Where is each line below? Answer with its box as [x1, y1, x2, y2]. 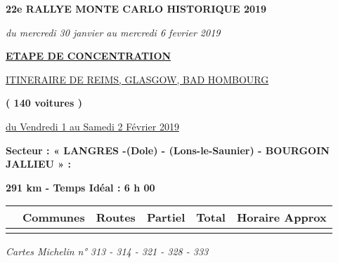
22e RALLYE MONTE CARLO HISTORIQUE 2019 [6, 1, 267, 15]
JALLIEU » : [6, 156, 72, 171]
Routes [96, 209, 136, 226]
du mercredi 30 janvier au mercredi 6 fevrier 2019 [6, 25, 221, 39]
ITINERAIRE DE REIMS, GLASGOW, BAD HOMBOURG [6, 72, 269, 86]
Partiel [146, 209, 186, 226]
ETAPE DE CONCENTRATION [6, 48, 171, 63]
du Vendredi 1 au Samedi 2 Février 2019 [6, 119, 179, 133]
